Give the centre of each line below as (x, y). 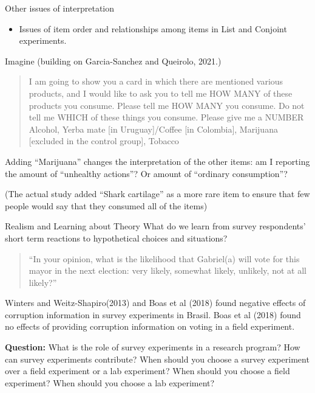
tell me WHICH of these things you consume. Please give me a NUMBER (166, 117)
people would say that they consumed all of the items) (106, 205)
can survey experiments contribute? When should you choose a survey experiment (157, 359)
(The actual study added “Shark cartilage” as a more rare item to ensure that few (157, 194)
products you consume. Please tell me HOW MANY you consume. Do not (167, 105)
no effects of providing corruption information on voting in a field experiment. (150, 326)
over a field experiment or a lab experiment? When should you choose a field (147, 371)
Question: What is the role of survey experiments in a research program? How (153, 347)
